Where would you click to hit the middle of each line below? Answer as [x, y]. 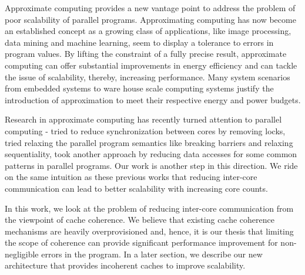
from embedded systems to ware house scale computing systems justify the [139, 88]
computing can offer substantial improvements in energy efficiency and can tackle [151, 65]
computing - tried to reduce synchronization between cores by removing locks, [145, 130]
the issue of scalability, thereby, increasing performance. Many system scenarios [148, 77]
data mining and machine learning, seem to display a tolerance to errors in [139, 42]
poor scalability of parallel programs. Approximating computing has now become [150, 19]
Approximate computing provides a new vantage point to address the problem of [150, 8]
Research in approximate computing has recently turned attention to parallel [143, 119]
